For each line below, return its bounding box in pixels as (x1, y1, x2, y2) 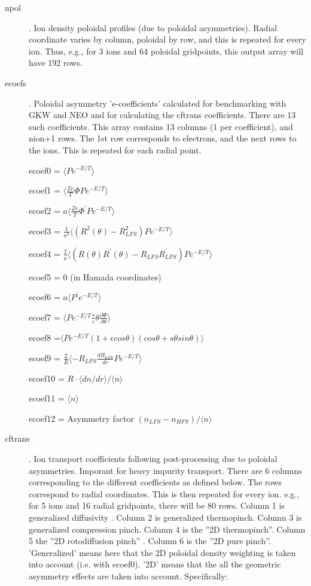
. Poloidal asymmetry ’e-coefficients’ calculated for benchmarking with (29, 96, 286, 109)
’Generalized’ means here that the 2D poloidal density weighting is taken (29, 546, 296, 558)
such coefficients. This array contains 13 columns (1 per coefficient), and (29, 120, 293, 132)
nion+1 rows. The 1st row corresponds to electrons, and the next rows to (29, 132, 297, 144)
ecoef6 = (29, 291, 60, 303)
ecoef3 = (29, 224, 60, 237)
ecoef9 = (29, 351, 60, 364)
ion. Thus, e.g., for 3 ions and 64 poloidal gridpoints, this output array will (29, 44, 304, 57)
